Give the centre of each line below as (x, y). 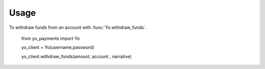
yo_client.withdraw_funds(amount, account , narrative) (77, 56)
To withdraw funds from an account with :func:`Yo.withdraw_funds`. (78, 27)
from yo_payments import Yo (51, 38)
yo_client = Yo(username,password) (58, 47)
